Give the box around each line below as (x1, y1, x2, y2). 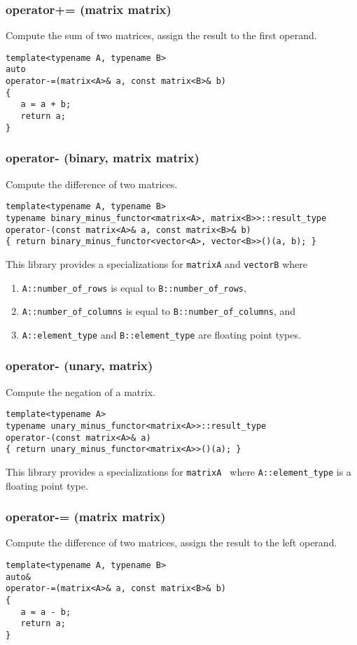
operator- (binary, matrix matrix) (6, 149, 199, 166)
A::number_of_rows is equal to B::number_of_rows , (22, 280, 246, 295)
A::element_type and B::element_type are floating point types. (22, 327, 301, 341)
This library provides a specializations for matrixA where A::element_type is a (6, 464, 351, 479)
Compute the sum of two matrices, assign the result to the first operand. (6, 28, 317, 43)
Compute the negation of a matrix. (6, 384, 155, 399)
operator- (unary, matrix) (6, 357, 153, 374)
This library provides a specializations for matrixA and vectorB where (6, 256, 307, 271)
